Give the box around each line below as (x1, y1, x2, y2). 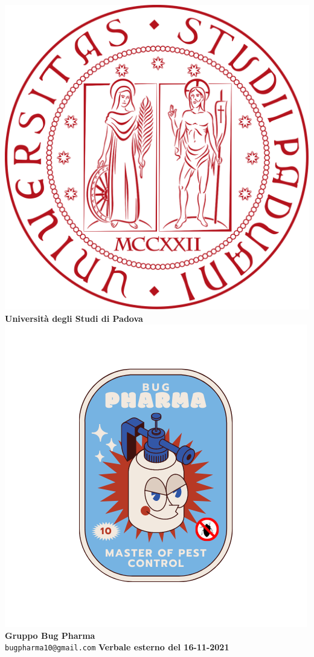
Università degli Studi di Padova (5, 312, 143, 324)
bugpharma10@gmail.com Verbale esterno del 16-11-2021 (5, 641, 229, 653)
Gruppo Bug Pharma (5, 629, 95, 641)
